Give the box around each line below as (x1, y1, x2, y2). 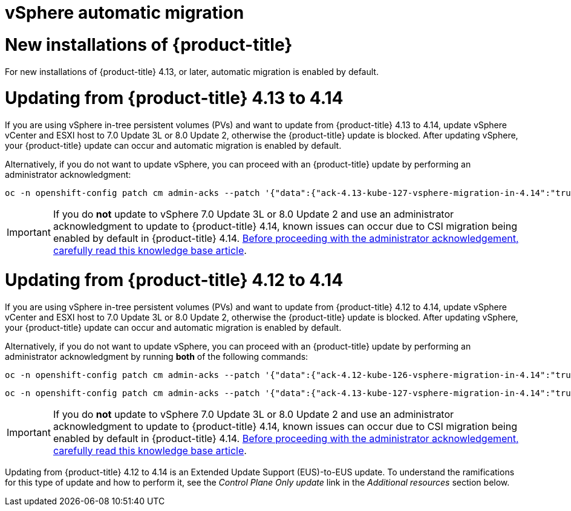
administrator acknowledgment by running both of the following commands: (5, 351, 308, 362)
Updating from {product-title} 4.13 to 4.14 (5, 88, 344, 109)
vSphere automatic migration (5, 2, 244, 23)
